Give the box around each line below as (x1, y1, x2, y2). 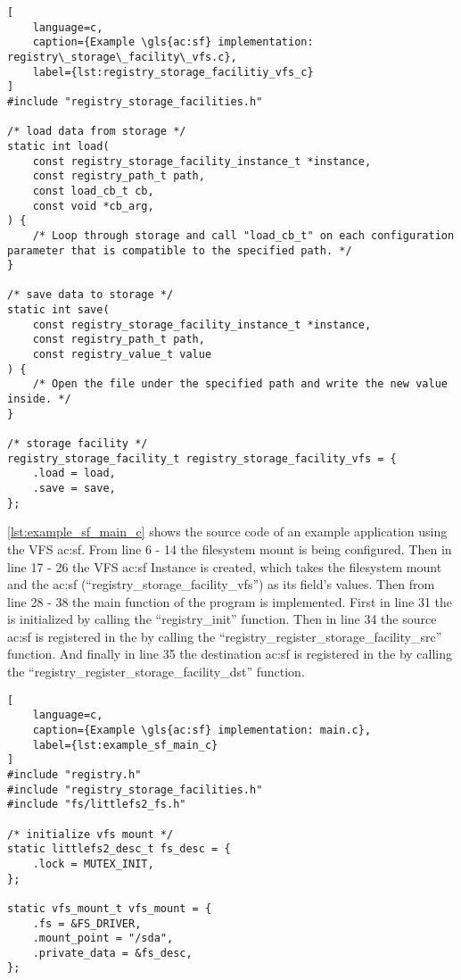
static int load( (7, 139, 110, 153)
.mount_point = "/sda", (32, 932, 174, 945)
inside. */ (7, 393, 71, 406)
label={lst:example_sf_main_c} (32, 738, 218, 752)
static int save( (7, 303, 110, 317)
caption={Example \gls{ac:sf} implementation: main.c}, (32, 723, 372, 736)
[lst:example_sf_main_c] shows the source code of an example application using (7, 522, 448, 541)
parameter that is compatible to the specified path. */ (7, 244, 352, 257)
